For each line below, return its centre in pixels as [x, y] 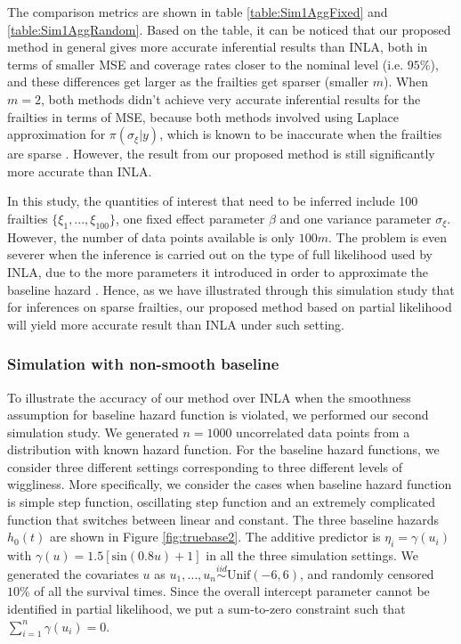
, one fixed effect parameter [190, 218]
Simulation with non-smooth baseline [143, 364]
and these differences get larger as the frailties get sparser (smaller [188, 82]
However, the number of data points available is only [151, 236]
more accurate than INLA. [80, 171]
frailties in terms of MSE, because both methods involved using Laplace [203, 116]
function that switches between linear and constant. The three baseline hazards [223, 519]
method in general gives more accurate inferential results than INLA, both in [218, 47]
